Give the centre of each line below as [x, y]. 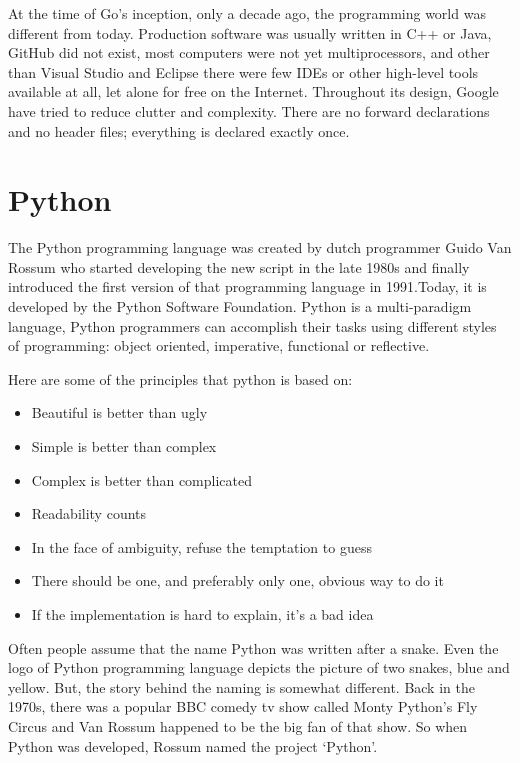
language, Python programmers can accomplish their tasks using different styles [252, 325]
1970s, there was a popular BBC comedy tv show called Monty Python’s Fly [243, 706]
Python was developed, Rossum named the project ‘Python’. [193, 745]
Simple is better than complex [124, 446]
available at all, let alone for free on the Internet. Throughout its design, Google [253, 91]
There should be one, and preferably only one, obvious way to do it [237, 580]
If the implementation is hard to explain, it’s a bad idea [202, 614]
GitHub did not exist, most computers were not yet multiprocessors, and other [249, 52]
